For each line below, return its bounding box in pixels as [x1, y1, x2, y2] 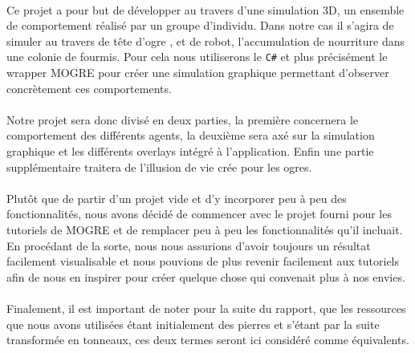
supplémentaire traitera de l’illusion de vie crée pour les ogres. [6, 158, 312, 175]
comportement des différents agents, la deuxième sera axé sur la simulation [6, 127, 375, 144]
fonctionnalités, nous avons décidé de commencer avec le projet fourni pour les [6, 205, 392, 222]
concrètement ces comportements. [6, 79, 172, 96]
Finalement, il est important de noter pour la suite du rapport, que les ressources [6, 299, 406, 316]
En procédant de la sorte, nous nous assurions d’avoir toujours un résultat [6, 237, 371, 254]
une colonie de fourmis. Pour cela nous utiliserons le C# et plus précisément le [6, 48, 388, 65]
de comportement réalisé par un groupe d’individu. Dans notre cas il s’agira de [6, 17, 394, 34]
